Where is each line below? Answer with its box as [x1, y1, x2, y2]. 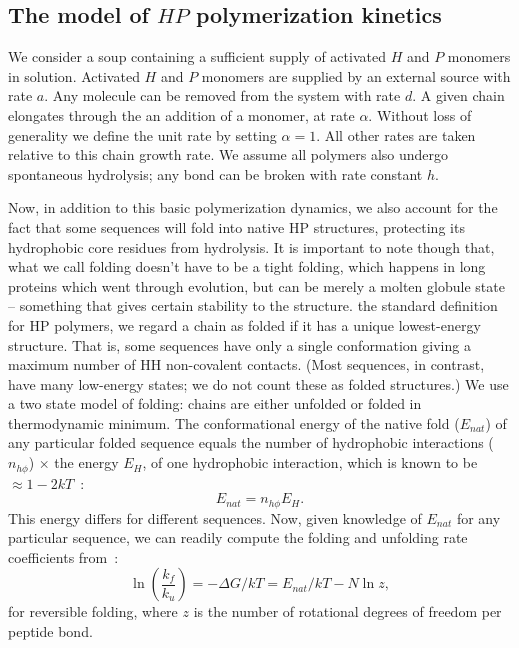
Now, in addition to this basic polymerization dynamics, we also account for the [8, 197, 498, 218]
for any [456, 507, 501, 528]
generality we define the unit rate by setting [8, 124, 277, 145]
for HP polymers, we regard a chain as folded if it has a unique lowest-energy [8, 314, 481, 335]
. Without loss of [368, 104, 472, 125]
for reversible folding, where [8, 601, 178, 622]
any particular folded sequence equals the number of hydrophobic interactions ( [8, 432, 494, 453]
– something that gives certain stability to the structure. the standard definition [8, 295, 498, 316]
